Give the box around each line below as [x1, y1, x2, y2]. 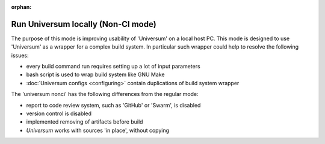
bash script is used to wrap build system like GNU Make [26, 71, 165, 78]
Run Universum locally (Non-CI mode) [11, 19, 156, 29]
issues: [11, 52, 29, 59]
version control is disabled [26, 110, 92, 117]
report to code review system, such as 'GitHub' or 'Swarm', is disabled [26, 101, 201, 109]
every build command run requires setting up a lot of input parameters [26, 63, 201, 70]
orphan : [11, 4, 32, 10]
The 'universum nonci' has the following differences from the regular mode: [11, 91, 199, 98]
